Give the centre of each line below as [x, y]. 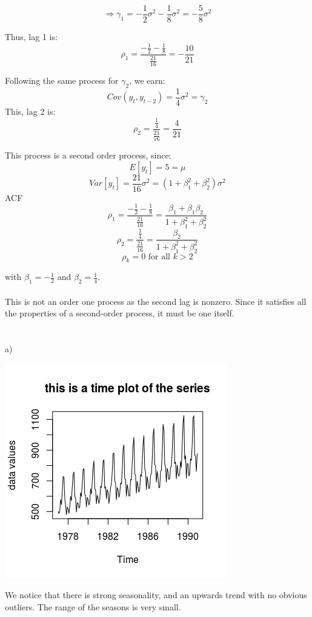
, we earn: [147, 80]
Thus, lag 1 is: [31, 37]
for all [159, 257]
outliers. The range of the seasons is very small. [93, 606]
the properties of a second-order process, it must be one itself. [120, 313]
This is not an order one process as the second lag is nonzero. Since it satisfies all [156, 301]
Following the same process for [62, 80]
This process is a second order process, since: [88, 155]
